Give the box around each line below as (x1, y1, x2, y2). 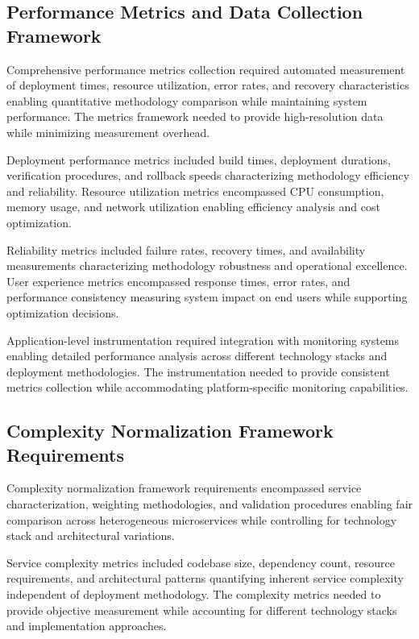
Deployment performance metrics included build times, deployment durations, (6, 151, 391, 168)
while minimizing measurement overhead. (6, 123, 210, 140)
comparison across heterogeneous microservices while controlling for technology (6, 511, 397, 528)
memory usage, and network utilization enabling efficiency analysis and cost (6, 198, 380, 215)
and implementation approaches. (6, 617, 167, 634)
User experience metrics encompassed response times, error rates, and (6, 272, 351, 289)
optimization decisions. (6, 304, 119, 321)
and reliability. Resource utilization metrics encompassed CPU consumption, (6, 182, 384, 199)
